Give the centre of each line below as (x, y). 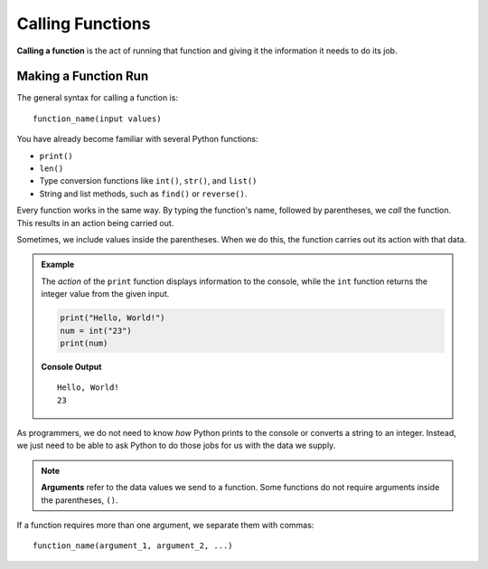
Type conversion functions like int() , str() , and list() (148, 181)
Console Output (71, 366)
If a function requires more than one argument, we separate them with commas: (165, 526)
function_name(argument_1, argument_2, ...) (133, 546)
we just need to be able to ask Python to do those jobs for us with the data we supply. (176, 446)
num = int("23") (96, 331)
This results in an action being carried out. (95, 223)
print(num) (84, 343)
